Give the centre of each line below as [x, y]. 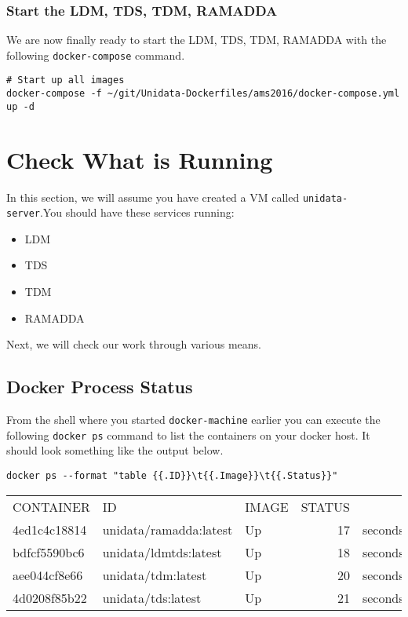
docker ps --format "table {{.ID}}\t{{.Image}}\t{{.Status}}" [172, 475]
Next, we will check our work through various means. [134, 344]
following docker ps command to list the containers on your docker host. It [188, 434]
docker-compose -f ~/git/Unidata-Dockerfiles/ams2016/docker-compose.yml [203, 94]
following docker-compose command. [96, 55]
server [23, 214]
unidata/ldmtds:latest [162, 552]
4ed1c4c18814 [50, 529]
